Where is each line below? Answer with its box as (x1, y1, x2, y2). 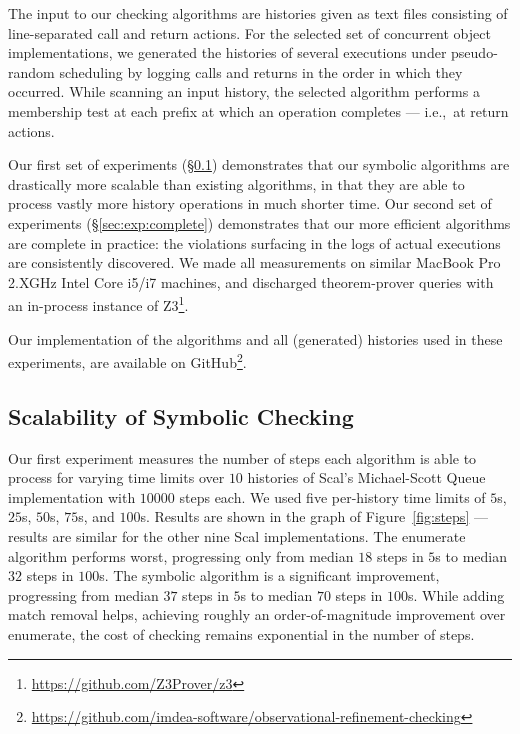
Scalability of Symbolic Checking (8, 400, 354, 431)
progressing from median (8, 584, 159, 605)
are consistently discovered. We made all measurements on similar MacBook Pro (8, 252, 501, 273)
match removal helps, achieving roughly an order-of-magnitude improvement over (8, 604, 506, 625)
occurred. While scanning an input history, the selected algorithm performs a (8, 81, 480, 102)
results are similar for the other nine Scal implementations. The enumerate (8, 525, 466, 546)
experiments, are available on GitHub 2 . (8, 349, 247, 372)
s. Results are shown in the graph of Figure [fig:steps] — (140, 506, 488, 527)
